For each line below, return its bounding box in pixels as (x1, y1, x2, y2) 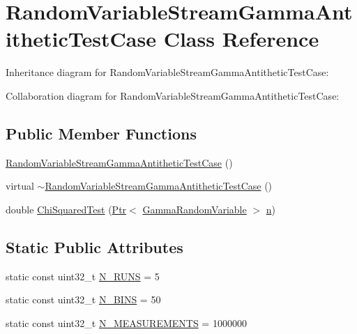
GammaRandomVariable (142, 202, 247, 216)
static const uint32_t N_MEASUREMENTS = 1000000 (6, 315, 247, 330)
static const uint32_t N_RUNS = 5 (6, 268, 160, 283)
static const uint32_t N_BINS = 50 (6, 292, 161, 307)
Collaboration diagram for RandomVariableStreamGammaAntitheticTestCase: (6, 88, 340, 103)
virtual (6, 179, 34, 193)
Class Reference (163, 24, 319, 53)
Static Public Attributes (6, 236, 183, 257)
